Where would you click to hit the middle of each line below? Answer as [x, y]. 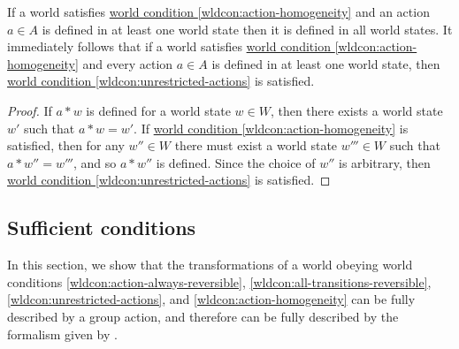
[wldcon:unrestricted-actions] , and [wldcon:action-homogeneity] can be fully [211, 299]
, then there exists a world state [356, 110]
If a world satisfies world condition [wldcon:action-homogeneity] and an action [218, 11]
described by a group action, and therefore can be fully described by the [203, 316]
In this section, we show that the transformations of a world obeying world [210, 265]
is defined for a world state [158, 110]
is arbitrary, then [385, 162]
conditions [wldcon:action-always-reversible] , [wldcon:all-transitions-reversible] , [219, 281]
